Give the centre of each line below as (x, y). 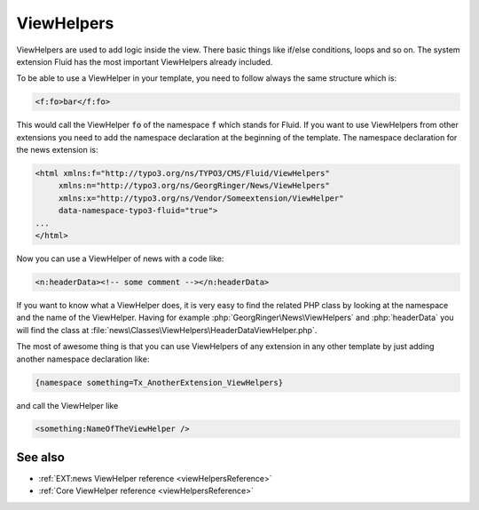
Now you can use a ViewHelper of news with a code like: (120, 259)
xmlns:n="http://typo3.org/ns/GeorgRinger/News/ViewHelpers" (194, 186)
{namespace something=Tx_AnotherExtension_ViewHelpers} (159, 382)
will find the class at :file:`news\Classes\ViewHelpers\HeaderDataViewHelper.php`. (167, 330)
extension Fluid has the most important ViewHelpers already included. (145, 61)
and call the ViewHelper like (67, 405)
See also (41, 457)
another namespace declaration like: (83, 359)
